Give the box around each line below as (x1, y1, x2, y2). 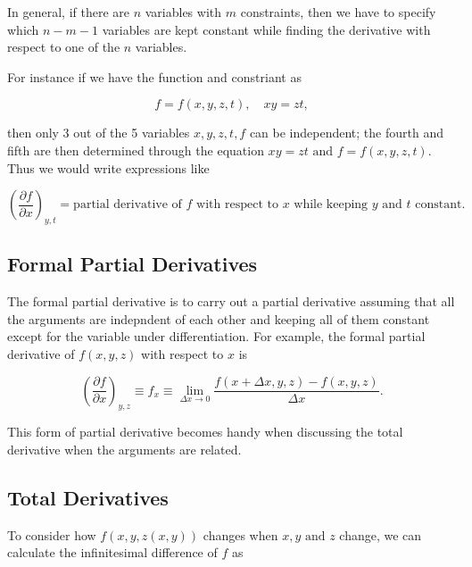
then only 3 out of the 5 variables (7, 123, 190, 142)
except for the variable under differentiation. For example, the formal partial (7, 327, 426, 346)
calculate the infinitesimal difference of (7, 543, 218, 562)
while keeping (294, 198, 368, 212)
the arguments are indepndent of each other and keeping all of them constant (7, 309, 430, 328)
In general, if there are (7, 3, 130, 21)
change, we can (339, 525, 422, 544)
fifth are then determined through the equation (7, 140, 264, 159)
